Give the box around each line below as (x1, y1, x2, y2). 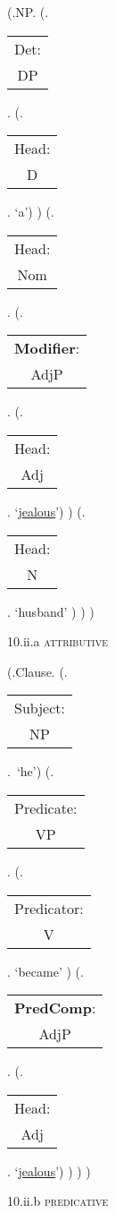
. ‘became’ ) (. (7, 961, 84, 980)
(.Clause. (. (7, 662, 68, 680)
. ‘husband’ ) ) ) (7, 602, 94, 620)
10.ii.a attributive (7, 632, 109, 651)
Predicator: (14, 897, 84, 918)
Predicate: (14, 797, 78, 818)
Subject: (14, 697, 65, 719)
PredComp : (14, 997, 96, 1019)
